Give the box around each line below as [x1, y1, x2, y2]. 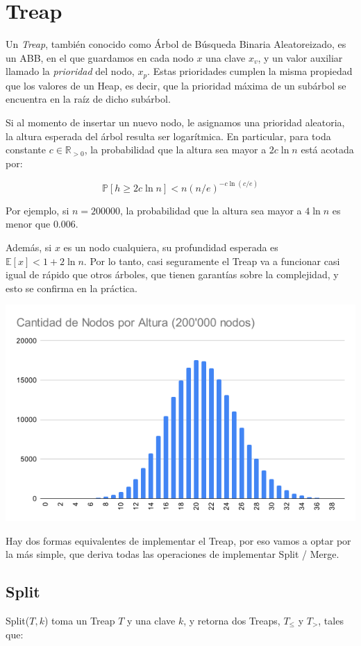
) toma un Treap [44, 613, 115, 627]
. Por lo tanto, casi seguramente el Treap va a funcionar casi [83, 253, 340, 268]
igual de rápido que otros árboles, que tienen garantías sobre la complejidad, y [6, 267, 339, 282]
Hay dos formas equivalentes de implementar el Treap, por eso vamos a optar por [6, 533, 351, 547]
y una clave [127, 613, 176, 627]
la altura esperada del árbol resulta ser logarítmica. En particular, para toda [6, 128, 331, 143]
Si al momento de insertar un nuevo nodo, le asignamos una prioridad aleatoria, [6, 114, 345, 129]
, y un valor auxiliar [258, 50, 343, 65]
